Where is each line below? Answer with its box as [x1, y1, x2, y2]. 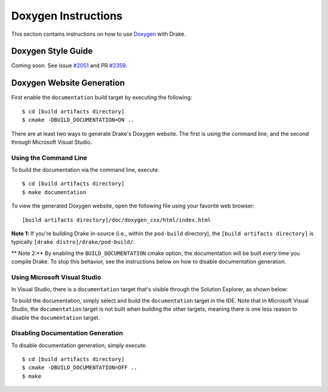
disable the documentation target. [11, 314, 100, 321]
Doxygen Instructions [11, 9, 123, 22]
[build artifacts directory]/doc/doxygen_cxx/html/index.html [22, 216, 211, 223]
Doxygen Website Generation [11, 78, 125, 88]
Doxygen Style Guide [11, 46, 93, 56]
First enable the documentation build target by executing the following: [11, 94, 193, 101]
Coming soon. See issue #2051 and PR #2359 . [11, 62, 128, 69]
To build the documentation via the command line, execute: [11, 166, 160, 174]
